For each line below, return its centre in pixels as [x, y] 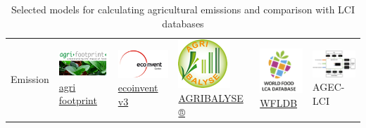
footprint [78, 100]
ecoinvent [138, 88]
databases [183, 23]
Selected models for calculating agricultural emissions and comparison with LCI [183, 9]
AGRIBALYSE [211, 98]
